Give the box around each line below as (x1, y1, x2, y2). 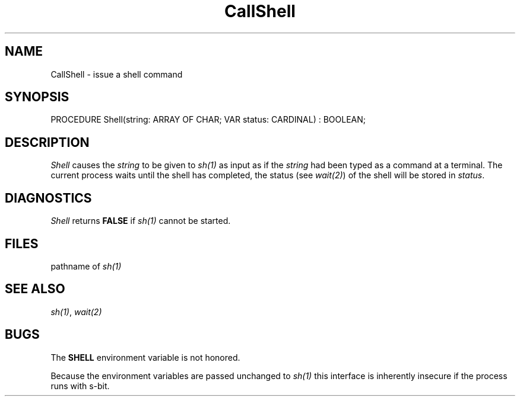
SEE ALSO (5, 281, 65, 297)
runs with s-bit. (50, 380, 110, 391)
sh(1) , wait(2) (50, 306, 102, 317)
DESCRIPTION (5, 134, 90, 150)
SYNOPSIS (5, 89, 69, 105)
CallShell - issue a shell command (50, 69, 183, 79)
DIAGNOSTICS (5, 190, 92, 206)
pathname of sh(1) (50, 261, 122, 271)
